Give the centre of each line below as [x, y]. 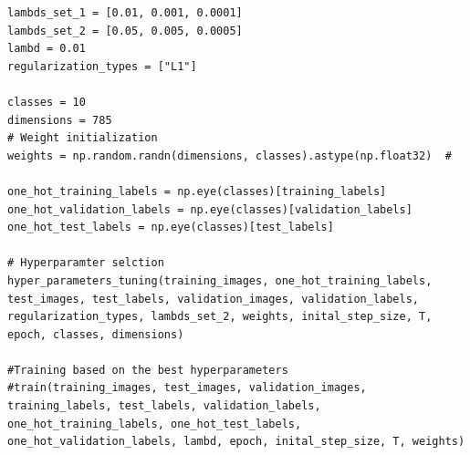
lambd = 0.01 [47, 49]
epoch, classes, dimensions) [96, 334]
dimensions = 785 [60, 120]
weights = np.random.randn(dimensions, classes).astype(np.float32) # [230, 155]
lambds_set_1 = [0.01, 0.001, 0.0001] [125, 13]
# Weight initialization [83, 138]
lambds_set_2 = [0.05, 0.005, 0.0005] [125, 31]
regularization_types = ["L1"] [102, 66]
